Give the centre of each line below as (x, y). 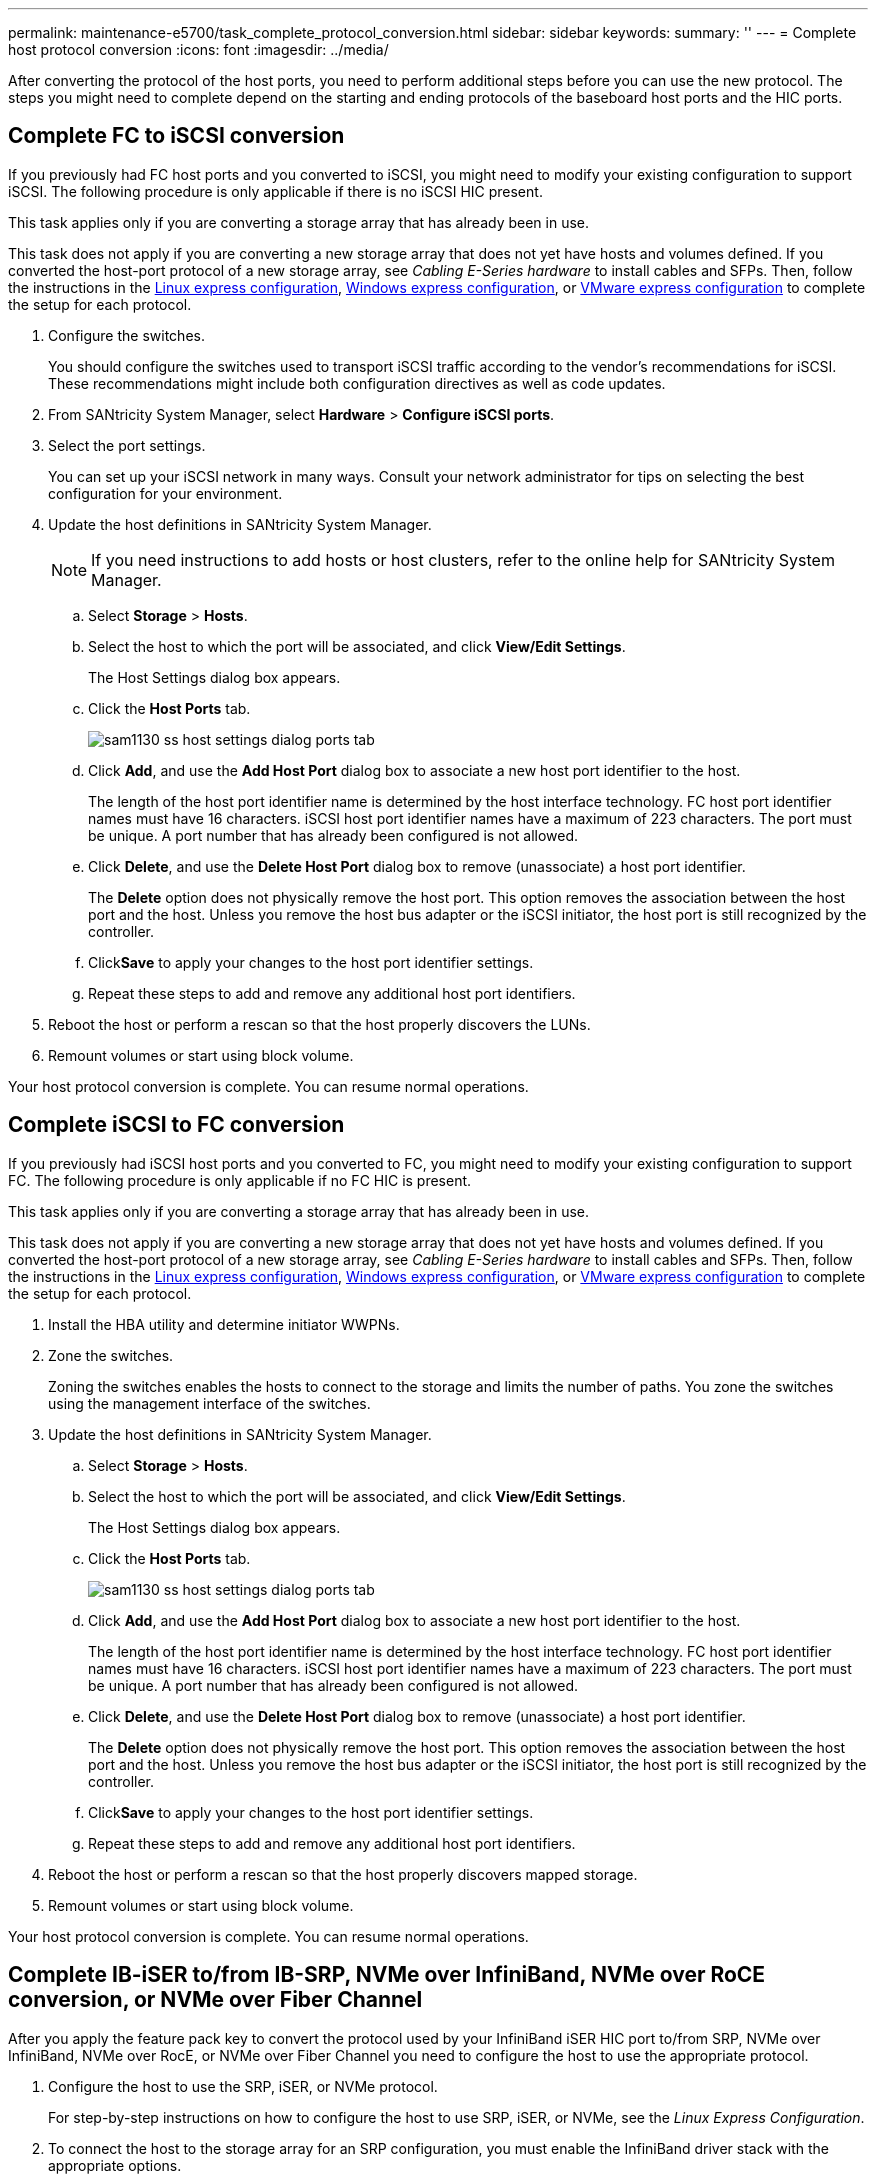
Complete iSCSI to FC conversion (176, 1125)
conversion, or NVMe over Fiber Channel (215, 2000)
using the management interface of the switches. (209, 1403)
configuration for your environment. (165, 493)
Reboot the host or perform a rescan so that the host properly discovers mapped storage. (343, 1874)
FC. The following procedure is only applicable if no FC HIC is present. (240, 1180)
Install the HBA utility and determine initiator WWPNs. (224, 1324)
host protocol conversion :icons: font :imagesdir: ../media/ (198, 49)
